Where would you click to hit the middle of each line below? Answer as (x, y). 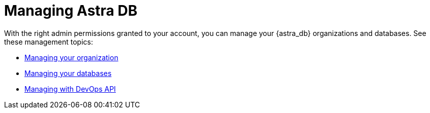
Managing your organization (71, 57)
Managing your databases (68, 73)
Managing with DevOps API (70, 89)
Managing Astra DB (71, 11)
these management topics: (49, 42)
